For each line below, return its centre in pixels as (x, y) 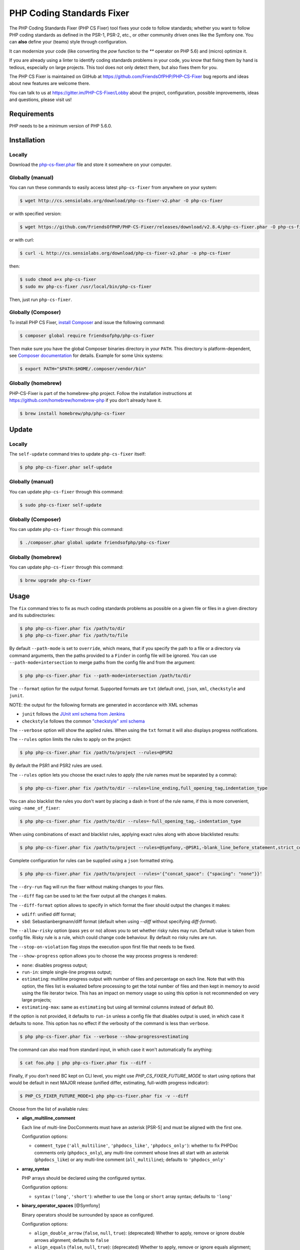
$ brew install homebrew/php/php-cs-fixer (72, 413)
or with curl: (22, 240)
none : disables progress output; (54, 965)
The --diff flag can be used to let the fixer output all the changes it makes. (88, 896)
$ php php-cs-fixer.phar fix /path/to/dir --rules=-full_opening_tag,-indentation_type (130, 821)
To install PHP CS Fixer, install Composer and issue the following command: (87, 322)
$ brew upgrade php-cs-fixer (55, 580)
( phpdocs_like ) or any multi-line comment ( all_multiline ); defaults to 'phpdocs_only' (130, 1159)
